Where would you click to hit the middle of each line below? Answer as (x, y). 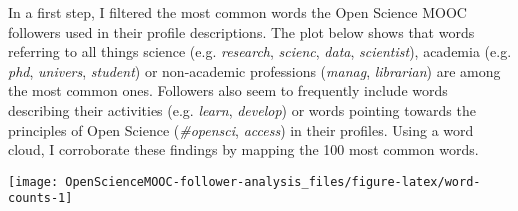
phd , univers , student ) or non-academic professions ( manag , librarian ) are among (254, 70)
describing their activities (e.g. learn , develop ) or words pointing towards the (242, 109)
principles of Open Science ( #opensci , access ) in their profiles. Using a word (241, 129)
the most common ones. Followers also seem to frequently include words (228, 90)
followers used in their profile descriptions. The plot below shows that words (241, 31)
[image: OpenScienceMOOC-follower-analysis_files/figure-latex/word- (244, 181)
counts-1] (40, 198)
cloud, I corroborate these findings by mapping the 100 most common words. (243, 149)
